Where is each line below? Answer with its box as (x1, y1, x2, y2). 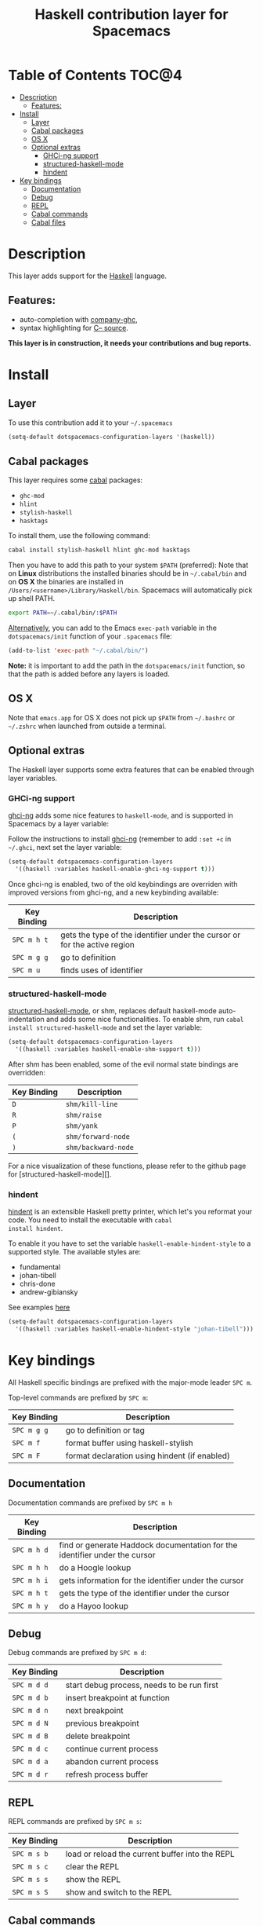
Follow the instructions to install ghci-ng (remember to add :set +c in (8, 834, 232, 844)
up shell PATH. (8, 594, 56, 603)
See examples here (8, 1302, 70, 1313)
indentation (8, 1014, 45, 1023)
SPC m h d (12, 1545, 49, 1554)
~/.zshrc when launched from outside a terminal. (8, 721, 167, 730)
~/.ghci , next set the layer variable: (8, 842, 123, 851)
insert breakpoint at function (65, 1693, 171, 1704)
